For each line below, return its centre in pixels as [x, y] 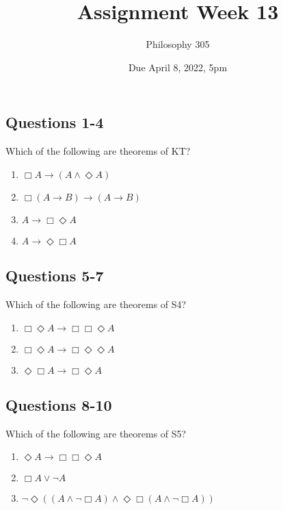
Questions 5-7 [55, 276]
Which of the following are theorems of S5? [96, 433]
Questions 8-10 [59, 404]
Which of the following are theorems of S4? [96, 304]
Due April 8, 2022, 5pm [178, 67]
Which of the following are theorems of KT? [98, 151]
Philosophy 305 [178, 44]
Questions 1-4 [55, 122]
